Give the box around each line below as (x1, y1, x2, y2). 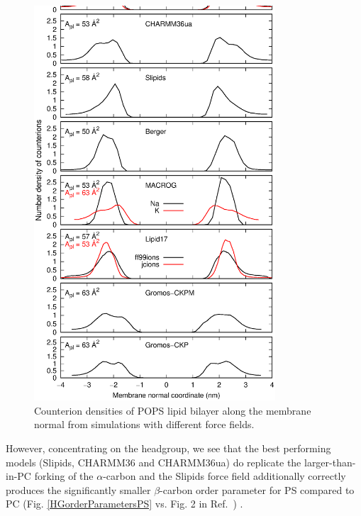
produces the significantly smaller (6, 482, 151, 497)
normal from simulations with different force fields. (34, 417, 255, 432)
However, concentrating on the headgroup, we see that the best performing (6, 441, 331, 456)
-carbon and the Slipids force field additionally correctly (103, 469, 346, 483)
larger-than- (304, 454, 356, 469)
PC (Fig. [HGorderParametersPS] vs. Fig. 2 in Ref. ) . (6, 496, 243, 511)
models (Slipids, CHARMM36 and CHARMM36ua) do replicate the (6, 454, 301, 469)
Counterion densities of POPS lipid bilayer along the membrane (34, 403, 311, 417)
